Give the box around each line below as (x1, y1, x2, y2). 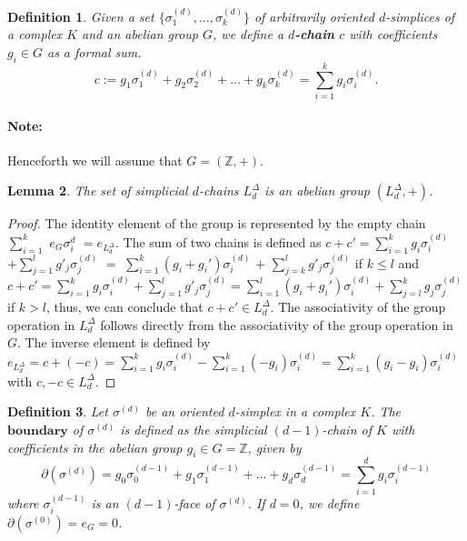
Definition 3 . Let (7, 402, 108, 421)
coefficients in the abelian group (7, 437, 183, 456)
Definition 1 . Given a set (7, 6, 154, 25)
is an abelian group (264, 181, 370, 200)
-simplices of (385, 6, 455, 25)
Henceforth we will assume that (7, 150, 183, 169)
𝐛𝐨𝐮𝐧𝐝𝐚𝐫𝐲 (7, 425, 68, 438)
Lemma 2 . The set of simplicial (7, 181, 188, 200)
